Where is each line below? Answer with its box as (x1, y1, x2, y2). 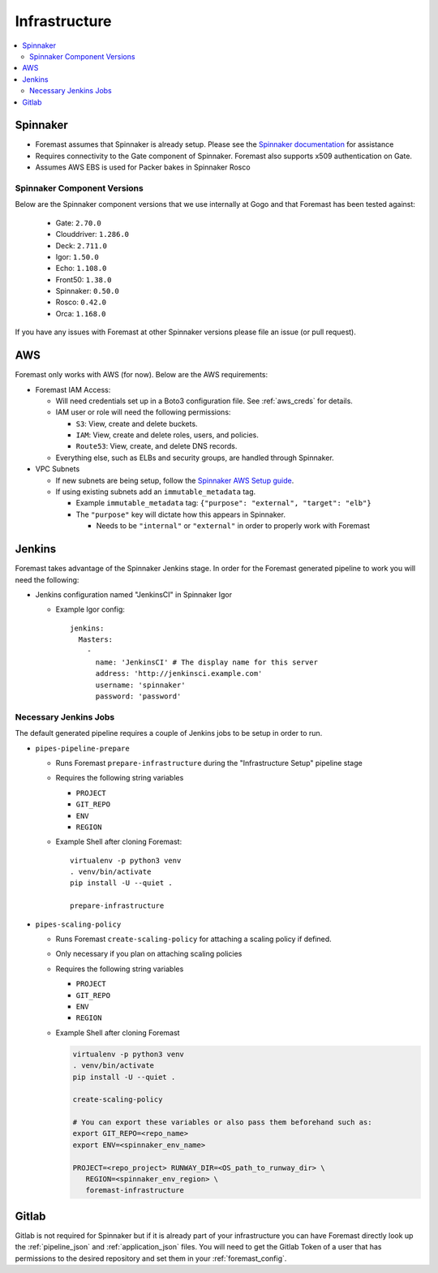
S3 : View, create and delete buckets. (75, 419, 198, 428)
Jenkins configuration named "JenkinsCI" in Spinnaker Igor (35, 589, 233, 600)
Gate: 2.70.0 (55, 217, 101, 227)
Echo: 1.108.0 (55, 264, 107, 273)
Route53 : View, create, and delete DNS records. (75, 441, 238, 451)
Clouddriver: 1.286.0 (55, 230, 130, 239)
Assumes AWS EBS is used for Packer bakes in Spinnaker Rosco (35, 162, 251, 172)
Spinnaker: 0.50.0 (55, 286, 119, 296)
